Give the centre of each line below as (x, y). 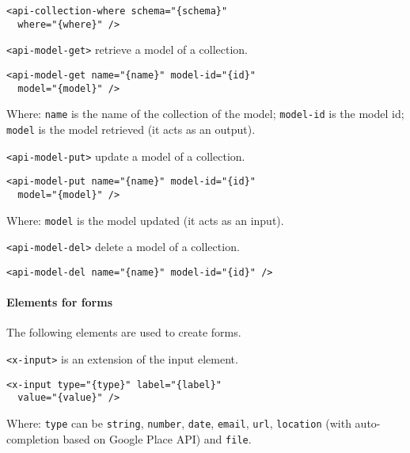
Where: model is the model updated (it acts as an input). (145, 220)
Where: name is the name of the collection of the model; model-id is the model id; (205, 114)
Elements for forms (60, 302)
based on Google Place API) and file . (157, 438)
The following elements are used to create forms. (124, 332)
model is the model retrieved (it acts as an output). (131, 129)
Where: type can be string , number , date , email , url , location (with (179, 423)
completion (33, 438)
